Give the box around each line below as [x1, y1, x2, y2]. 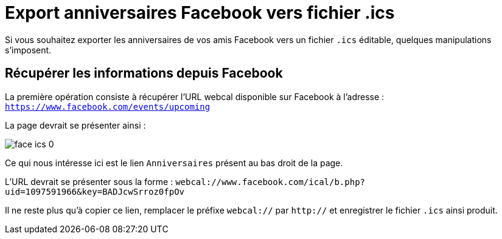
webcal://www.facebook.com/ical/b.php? [175, 177, 366, 187]
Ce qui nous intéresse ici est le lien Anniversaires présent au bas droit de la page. [5, 157, 343, 168]
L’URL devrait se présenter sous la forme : [5, 176, 173, 187]
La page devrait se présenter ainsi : [5, 119, 146, 130]
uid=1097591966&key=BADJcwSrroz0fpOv [5, 186, 185, 197]
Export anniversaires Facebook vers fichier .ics [5, 2, 395, 23]
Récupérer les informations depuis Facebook [5, 66, 283, 81]
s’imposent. [5, 44, 52, 55]
